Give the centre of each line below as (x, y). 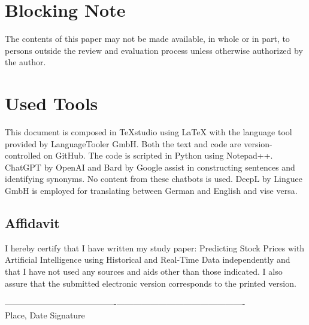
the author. (25, 62)
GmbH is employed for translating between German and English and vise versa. (151, 190)
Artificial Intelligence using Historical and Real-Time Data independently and (148, 259)
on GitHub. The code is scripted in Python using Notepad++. (158, 155)
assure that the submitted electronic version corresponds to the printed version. (151, 283)
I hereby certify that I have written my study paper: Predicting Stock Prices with (155, 247)
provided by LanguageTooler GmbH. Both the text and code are (123, 143)
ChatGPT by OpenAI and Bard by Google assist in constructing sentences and (150, 167)
